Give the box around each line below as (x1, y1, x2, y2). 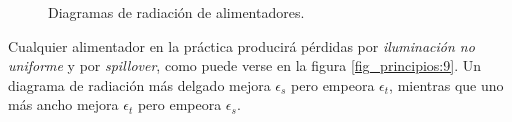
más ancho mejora (8, 94, 119, 115)
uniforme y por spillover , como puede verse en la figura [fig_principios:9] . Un (8, 55, 481, 76)
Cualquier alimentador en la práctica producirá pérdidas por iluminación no (8, 35, 475, 56)
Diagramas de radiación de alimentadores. (48, 2, 305, 22)
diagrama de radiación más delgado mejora (8, 74, 271, 95)
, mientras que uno (389, 74, 504, 95)
